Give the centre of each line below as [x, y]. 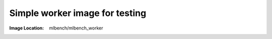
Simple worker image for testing [78, 13]
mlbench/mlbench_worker [76, 28]
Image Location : [27, 28]
